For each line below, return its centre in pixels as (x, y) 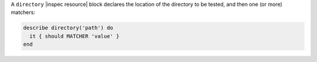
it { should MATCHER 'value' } (75, 36)
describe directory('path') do (68, 28)
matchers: (23, 12)
